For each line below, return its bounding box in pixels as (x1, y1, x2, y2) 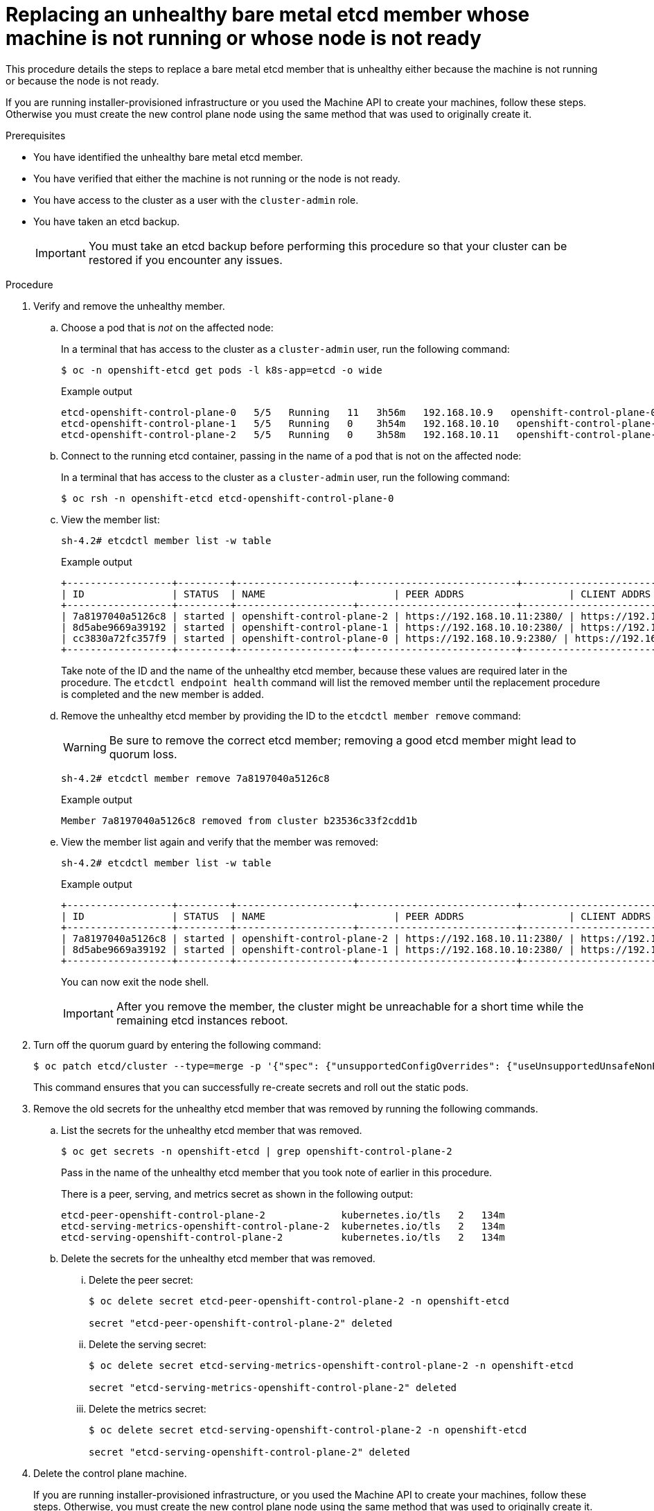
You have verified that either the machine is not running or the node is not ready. (33, 172, 400, 184)
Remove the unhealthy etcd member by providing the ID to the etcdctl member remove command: (61, 709, 521, 722)
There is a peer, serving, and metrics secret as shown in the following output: (61, 1187, 414, 1200)
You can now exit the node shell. (61, 975, 209, 988)
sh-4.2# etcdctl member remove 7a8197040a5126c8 (61, 772, 330, 784)
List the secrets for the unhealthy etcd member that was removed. (61, 1124, 362, 1136)
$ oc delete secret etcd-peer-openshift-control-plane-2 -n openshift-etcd (89, 1295, 509, 1307)
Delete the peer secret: (89, 1273, 193, 1286)
